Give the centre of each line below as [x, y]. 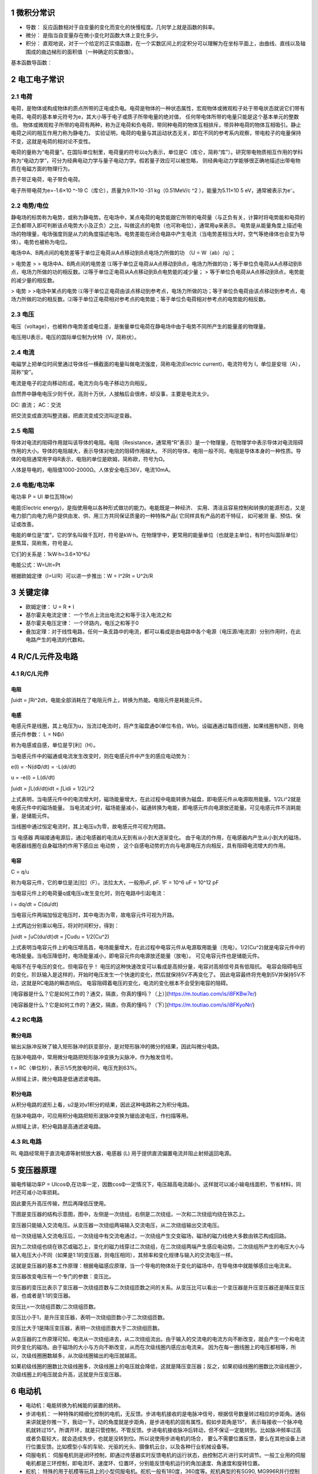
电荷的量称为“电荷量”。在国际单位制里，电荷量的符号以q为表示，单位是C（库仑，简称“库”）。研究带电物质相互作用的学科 [157, 152]
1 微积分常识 [33, 13]
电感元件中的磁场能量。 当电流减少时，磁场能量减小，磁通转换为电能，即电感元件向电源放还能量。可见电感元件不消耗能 [156, 807]
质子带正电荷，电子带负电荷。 [47, 179]
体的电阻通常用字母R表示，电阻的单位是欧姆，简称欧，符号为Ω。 [89, 459]
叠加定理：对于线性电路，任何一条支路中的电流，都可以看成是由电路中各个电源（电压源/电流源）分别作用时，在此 [163, 631]
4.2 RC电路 [27, 1020]
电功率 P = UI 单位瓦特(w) [42, 497]
